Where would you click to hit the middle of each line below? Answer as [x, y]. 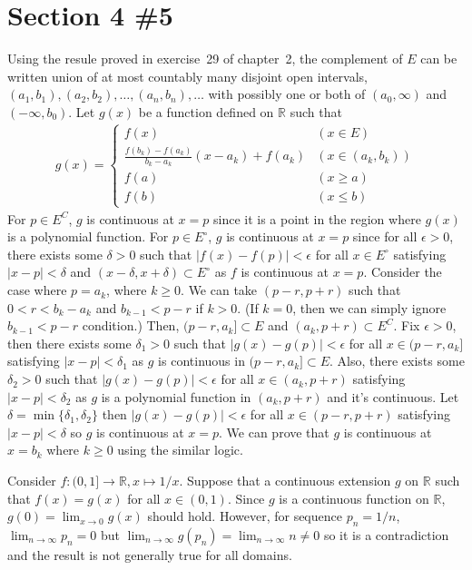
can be [439, 59]
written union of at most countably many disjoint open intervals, [188, 76]
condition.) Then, [131, 325]
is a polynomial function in [176, 396]
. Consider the [403, 272]
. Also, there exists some [397, 361]
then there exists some [69, 343]
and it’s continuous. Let [393, 396]
